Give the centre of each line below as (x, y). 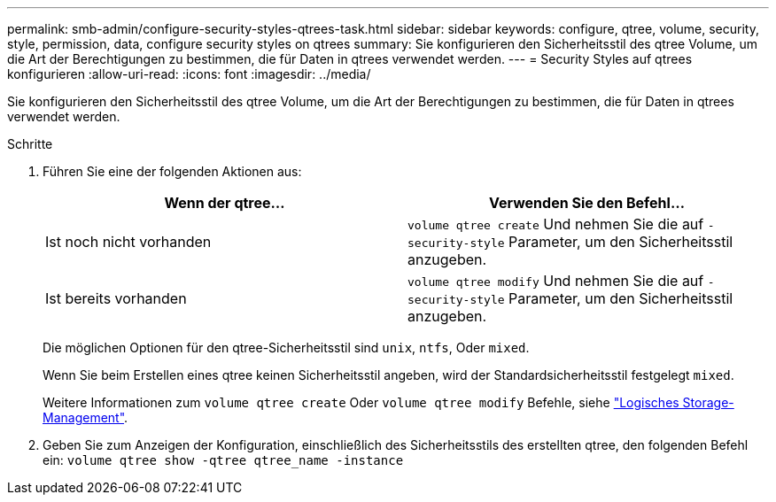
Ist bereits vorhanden (116, 298)
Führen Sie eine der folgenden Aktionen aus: (172, 171)
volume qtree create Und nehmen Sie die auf (556, 224)
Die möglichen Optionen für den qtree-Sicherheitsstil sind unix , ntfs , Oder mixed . (286, 348)
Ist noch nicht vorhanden (128, 242)
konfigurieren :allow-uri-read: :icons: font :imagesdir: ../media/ (189, 74)
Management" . (85, 417)
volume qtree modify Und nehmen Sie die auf (556, 281)
